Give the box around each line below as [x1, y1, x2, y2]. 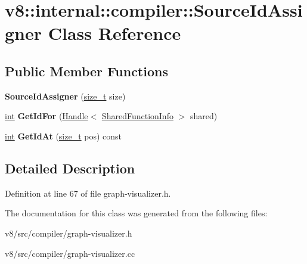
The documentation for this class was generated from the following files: [5, 207, 268, 219]
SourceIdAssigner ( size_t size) [5, 89, 126, 102]
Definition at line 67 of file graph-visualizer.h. [5, 187, 171, 199]
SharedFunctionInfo [101, 110, 173, 122]
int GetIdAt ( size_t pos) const [5, 129, 122, 142]
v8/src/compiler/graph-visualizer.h [5, 226, 132, 239]
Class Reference [48, 21, 181, 45]
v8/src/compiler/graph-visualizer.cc [5, 247, 135, 259]
